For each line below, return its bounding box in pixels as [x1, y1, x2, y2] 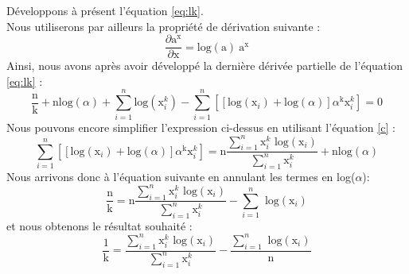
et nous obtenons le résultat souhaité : [6, 217, 193, 233]
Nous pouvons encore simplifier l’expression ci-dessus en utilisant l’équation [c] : [6, 118, 395, 135]
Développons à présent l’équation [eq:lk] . [6, 2, 204, 18]
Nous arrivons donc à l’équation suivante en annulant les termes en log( [6, 168, 356, 184]
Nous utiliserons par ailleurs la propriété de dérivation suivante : [6, 17, 321, 34]
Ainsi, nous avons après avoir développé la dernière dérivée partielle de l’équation [6, 57, 403, 74]
